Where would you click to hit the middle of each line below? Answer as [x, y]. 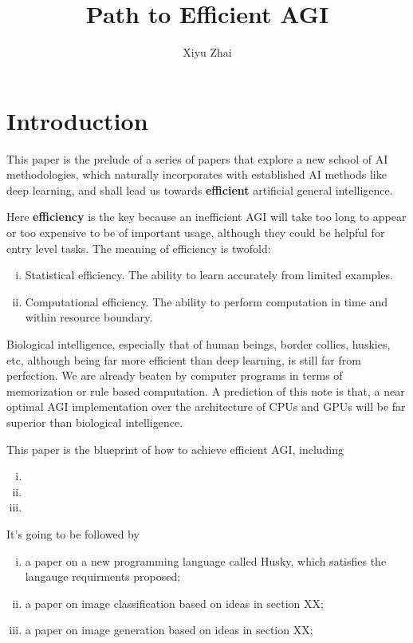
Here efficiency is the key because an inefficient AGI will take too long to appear [206, 217]
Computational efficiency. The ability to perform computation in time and [206, 301]
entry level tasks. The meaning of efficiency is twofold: [139, 248]
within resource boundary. [89, 317]
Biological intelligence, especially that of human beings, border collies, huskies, [199, 344]
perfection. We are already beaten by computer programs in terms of [175, 375]
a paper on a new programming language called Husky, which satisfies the [206, 560]
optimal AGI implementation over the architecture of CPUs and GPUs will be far [206, 406]
